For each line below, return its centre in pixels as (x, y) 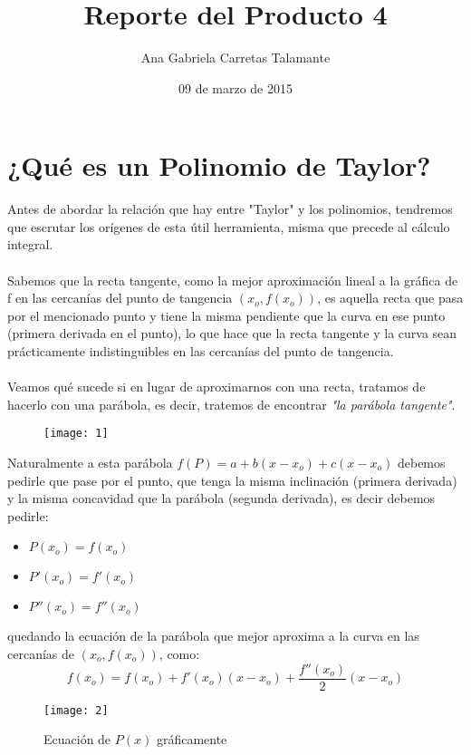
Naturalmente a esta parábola (90, 463)
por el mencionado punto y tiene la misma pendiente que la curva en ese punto (226, 315)
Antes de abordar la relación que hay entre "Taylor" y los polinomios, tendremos (230, 209)
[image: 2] (76, 710)
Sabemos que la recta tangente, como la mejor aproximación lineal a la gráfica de (233, 280)
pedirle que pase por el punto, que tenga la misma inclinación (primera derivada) (232, 480)
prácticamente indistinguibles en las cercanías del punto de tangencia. (201, 351)
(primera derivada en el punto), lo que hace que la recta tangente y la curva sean (232, 333)
